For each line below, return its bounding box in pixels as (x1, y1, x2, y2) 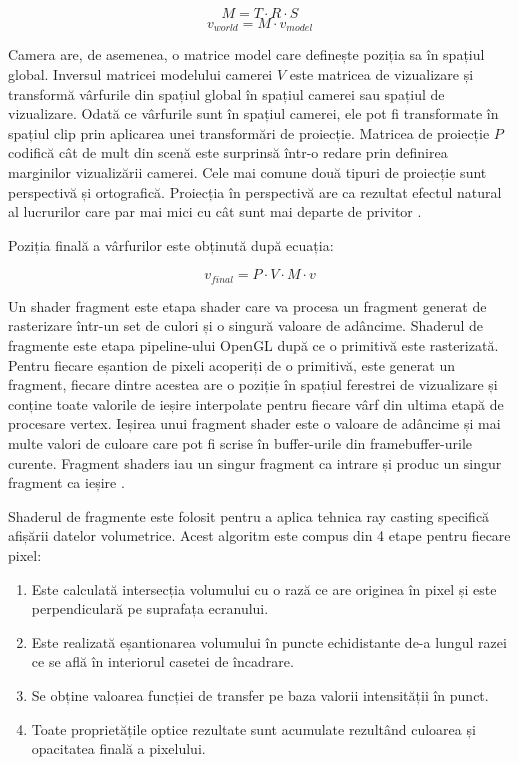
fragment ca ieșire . (8, 472, 125, 493)
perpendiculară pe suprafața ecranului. (31, 598, 269, 619)
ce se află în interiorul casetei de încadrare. (31, 651, 294, 672)
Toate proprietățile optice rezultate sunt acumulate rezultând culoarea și (31, 718, 476, 739)
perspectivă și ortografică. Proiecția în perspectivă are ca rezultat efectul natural (8, 181, 502, 202)
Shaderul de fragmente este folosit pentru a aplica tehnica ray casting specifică (8, 505, 490, 526)
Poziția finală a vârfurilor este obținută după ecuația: (8, 234, 334, 255)
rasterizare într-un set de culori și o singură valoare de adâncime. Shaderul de (8, 315, 484, 336)
